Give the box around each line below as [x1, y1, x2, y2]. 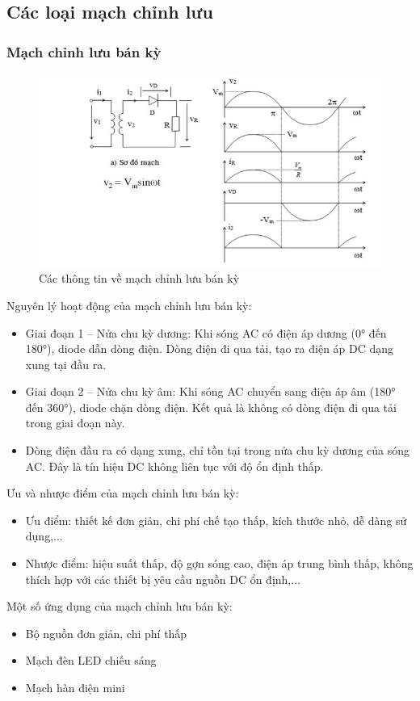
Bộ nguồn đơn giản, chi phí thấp [25, 624, 187, 641]
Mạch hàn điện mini [25, 679, 125, 695]
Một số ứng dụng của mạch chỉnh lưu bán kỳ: [6, 598, 233, 615]
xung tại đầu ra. [25, 355, 107, 372]
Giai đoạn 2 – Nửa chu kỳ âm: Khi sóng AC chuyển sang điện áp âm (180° [25, 383, 396, 400]
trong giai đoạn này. [25, 414, 125, 431]
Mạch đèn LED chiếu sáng [25, 652, 157, 669]
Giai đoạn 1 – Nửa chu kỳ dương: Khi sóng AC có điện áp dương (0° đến [25, 324, 387, 341]
